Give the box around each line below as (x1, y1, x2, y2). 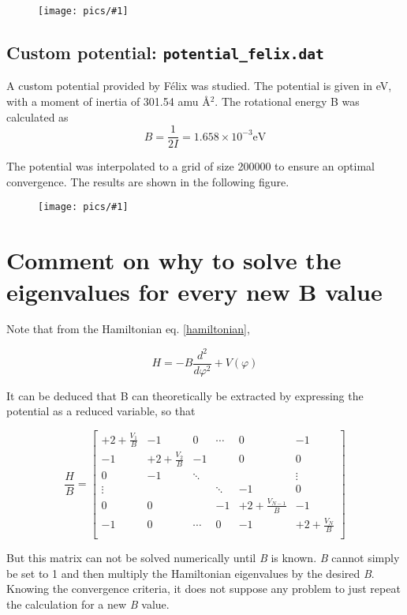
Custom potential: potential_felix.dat (6, 40, 324, 65)
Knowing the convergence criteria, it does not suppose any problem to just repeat (6, 580, 401, 597)
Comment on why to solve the (6, 244, 342, 276)
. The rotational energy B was (215, 93, 360, 110)
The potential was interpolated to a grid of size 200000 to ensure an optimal (6, 158, 375, 174)
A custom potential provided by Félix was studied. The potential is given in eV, (6, 77, 392, 94)
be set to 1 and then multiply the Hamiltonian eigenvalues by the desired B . (6, 564, 375, 581)
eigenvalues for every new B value (6, 275, 383, 307)
